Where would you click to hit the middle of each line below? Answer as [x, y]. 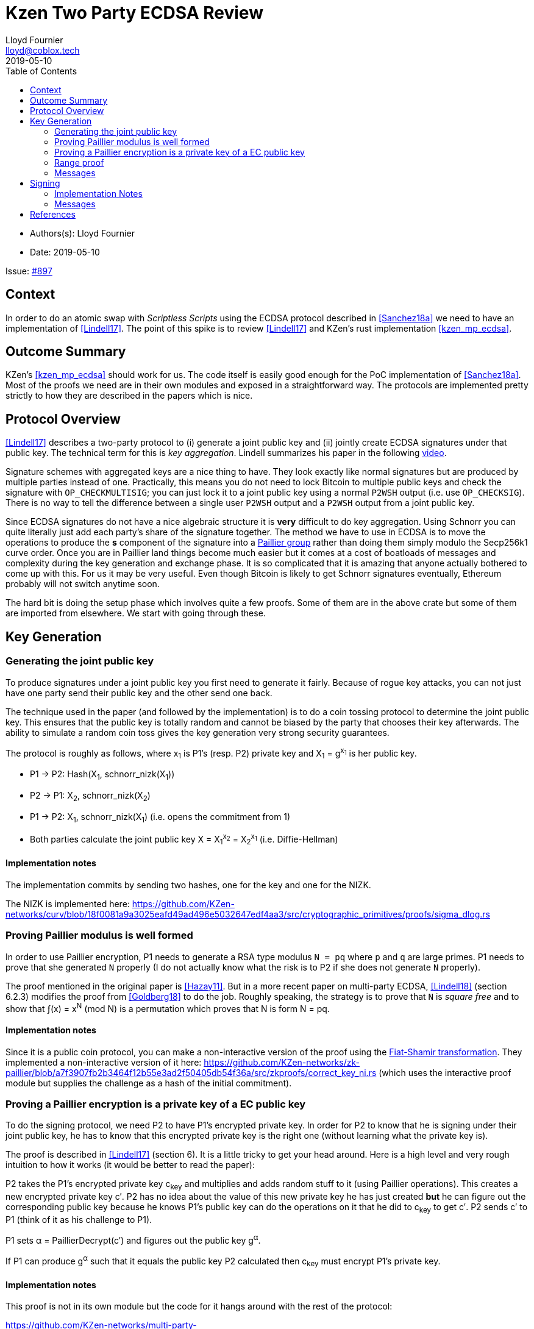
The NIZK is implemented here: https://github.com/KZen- [120, 904]
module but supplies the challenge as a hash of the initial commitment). [149, 1083]
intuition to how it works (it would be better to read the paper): [130, 1165]
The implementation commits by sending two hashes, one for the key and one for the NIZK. [188, 885]
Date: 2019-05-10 [65, 252]
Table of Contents [41, 71]
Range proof [79, 162]
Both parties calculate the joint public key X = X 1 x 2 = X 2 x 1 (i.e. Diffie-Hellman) [184, 839]
